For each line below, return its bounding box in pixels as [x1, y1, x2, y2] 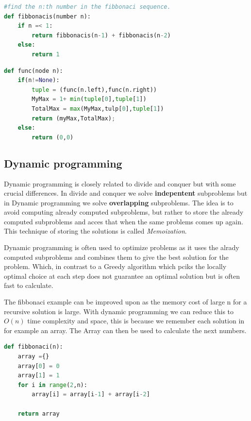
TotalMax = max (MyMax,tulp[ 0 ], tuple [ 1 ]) [32, 105, 164, 112]
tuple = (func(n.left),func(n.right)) [32, 86, 157, 93]
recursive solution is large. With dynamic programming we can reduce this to [4, 306, 234, 316]
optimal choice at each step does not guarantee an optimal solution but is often [4, 270, 240, 281]
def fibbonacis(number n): [4, 13, 91, 20]
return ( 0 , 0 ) [32, 134, 74, 141]
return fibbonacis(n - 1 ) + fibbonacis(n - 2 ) [32, 32, 171, 39]
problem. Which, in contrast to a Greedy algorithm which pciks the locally [4, 261, 227, 271]
